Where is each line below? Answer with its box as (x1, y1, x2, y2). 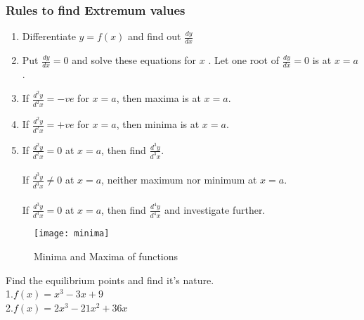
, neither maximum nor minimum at (101, 172, 257, 187)
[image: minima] (34, 229, 110, 239)
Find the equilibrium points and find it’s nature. (6, 272, 214, 287)
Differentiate (22, 29, 76, 44)
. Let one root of (208, 53, 280, 68)
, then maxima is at (116, 91, 201, 105)
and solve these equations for (72, 53, 197, 68)
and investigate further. (164, 202, 266, 217)
